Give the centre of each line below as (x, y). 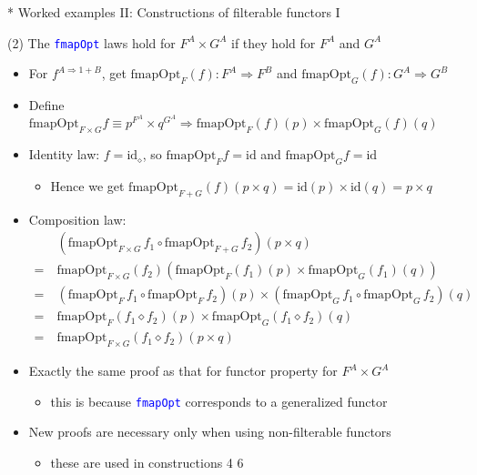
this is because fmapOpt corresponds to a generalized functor (219, 401)
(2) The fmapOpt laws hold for (91, 42)
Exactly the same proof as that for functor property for (183, 371)
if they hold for (274, 42)
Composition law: (77, 219)
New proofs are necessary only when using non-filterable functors (210, 432)
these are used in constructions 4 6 (147, 462)
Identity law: (64, 154)
